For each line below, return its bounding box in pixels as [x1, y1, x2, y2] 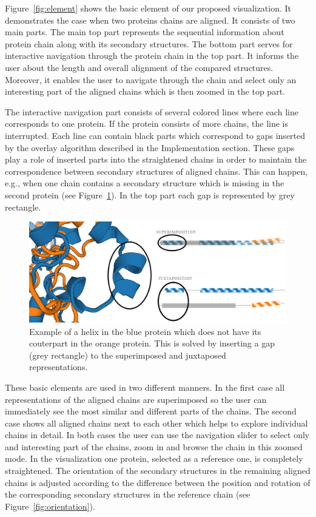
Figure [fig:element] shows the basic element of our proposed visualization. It [5, 2, 292, 14]
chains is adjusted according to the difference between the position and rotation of [5, 476, 311, 488]
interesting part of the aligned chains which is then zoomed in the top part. [5, 85, 285, 98]
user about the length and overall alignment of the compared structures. [5, 61, 274, 73]
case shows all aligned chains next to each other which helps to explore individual [5, 416, 308, 429]
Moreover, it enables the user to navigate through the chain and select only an [5, 73, 297, 86]
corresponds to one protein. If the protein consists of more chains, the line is [5, 117, 288, 130]
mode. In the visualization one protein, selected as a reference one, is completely [5, 452, 303, 465]
